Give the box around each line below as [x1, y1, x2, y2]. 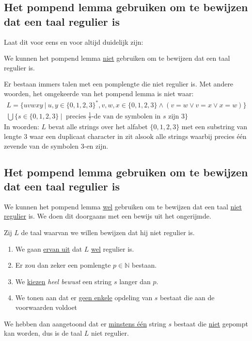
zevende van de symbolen [4, 140, 79, 151]
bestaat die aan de [160, 292, 215, 303]
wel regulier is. [91, 243, 134, 254]
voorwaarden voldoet [15, 302, 78, 312]
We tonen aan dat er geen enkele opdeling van [15, 292, 153, 303]
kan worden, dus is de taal [4, 328, 82, 338]
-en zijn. [84, 140, 109, 151]
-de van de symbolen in [91, 113, 161, 120]
